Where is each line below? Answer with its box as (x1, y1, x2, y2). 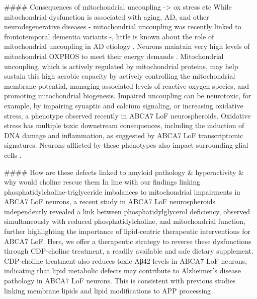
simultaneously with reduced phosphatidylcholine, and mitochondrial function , (4, 216, 245, 226)
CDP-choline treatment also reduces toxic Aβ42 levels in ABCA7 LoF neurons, (4, 255, 247, 266)
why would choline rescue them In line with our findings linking (4, 176, 200, 187)
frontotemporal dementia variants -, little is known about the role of (4, 31, 214, 41)
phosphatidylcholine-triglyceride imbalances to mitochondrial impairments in (4, 186, 240, 197)
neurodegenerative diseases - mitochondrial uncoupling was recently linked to (4, 21, 241, 32)
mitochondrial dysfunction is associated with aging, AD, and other (4, 11, 209, 22)
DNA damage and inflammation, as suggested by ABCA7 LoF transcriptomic (4, 130, 243, 140)
